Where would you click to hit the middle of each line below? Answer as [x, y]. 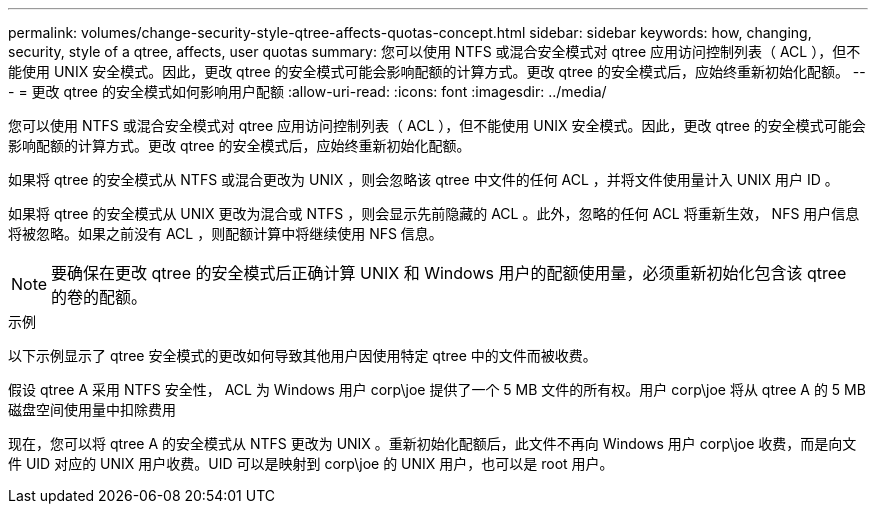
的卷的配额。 [99, 297]
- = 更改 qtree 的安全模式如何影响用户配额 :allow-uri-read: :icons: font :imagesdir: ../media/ [307, 91]
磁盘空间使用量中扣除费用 [92, 409]
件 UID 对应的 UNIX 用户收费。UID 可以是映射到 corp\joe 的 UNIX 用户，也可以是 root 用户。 [311, 463]
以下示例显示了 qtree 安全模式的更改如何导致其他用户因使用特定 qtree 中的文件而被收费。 [302, 355]
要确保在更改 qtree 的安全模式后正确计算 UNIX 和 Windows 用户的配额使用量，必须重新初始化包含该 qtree [449, 273]
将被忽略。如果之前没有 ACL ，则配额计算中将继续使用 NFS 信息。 [225, 233]
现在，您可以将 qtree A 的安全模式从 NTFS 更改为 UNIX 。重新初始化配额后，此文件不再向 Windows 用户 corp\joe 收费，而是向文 [432, 443]
